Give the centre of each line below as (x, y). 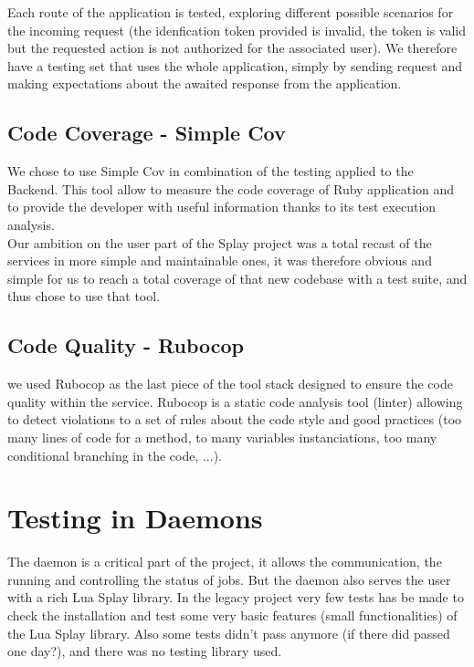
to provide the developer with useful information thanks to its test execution (222, 207)
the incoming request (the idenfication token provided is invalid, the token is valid (237, 30)
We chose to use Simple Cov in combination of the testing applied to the (211, 171)
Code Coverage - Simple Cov (147, 133)
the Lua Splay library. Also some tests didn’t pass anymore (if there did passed (229, 633)
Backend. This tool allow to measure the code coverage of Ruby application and (231, 188)
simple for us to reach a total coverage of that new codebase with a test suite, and (237, 278)
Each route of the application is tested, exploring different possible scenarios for (231, 12)
